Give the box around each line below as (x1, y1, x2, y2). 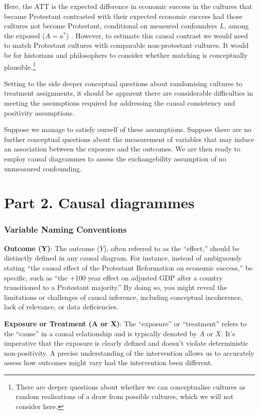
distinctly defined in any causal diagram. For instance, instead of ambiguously (4, 253, 242, 263)
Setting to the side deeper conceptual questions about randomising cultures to (4, 78, 243, 88)
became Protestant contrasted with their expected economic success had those (4, 10, 243, 21)
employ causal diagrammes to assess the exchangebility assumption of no (4, 153, 226, 163)
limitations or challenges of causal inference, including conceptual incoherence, (4, 291, 243, 302)
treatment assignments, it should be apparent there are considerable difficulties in (4, 88, 253, 98)
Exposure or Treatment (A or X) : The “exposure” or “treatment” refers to (4, 318, 247, 328)
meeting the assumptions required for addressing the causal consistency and (4, 98, 235, 108)
